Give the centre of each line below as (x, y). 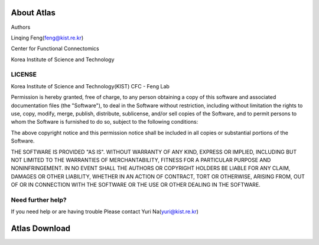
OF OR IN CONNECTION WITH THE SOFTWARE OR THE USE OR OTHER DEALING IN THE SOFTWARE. (136, 185)
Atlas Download (41, 229)
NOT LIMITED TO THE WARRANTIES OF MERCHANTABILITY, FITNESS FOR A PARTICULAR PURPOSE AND (141, 160)
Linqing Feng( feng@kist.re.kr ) (47, 38)
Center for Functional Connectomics (55, 49)
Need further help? (39, 200)
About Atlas (33, 13)
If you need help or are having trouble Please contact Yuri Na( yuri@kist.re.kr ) (105, 211)
